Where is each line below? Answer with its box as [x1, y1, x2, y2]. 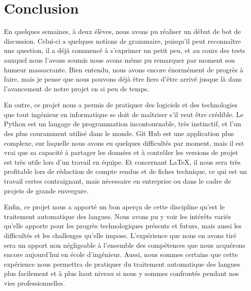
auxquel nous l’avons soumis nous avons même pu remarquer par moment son [4, 54, 235, 65]
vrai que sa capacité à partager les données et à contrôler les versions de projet [4, 147, 238, 157]
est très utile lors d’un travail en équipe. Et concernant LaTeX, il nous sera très [4, 156, 241, 167]
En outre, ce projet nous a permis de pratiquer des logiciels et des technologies [4, 100, 238, 110]
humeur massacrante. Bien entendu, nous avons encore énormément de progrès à [4, 64, 244, 74]
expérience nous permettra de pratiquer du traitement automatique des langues [4, 258, 240, 269]
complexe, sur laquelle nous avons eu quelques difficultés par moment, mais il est [4, 137, 244, 148]
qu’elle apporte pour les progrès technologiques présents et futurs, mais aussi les [4, 221, 242, 231]
